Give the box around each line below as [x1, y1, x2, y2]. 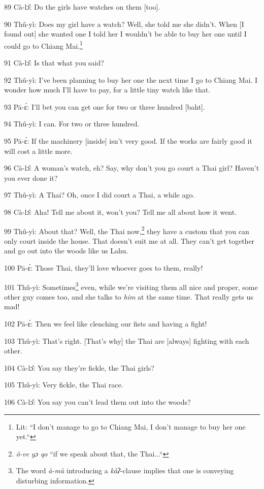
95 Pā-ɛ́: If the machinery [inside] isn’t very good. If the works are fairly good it [4, 136, 252, 146]
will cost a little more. [4, 145, 73, 156]
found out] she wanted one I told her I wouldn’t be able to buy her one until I [4, 28, 247, 39]
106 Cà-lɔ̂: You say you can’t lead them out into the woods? [4, 397, 191, 407]
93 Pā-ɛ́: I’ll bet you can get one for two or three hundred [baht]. [4, 101, 205, 112]
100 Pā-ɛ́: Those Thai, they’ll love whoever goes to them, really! [4, 263, 203, 273]
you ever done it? [4, 172, 58, 183]
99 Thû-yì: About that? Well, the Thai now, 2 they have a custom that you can [4, 224, 249, 236]
